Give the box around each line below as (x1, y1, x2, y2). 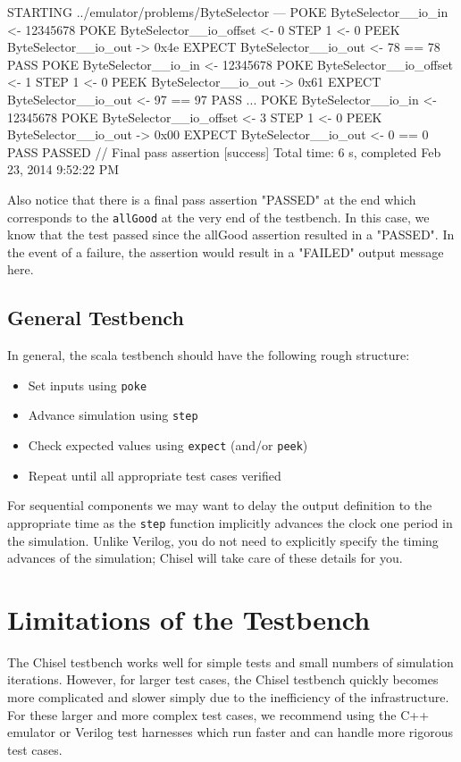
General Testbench (7, 304, 184, 331)
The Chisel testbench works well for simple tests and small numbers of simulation (7, 652, 454, 671)
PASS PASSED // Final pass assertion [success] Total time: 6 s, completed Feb (7, 142, 441, 161)
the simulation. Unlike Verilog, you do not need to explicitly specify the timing (7, 531, 439, 549)
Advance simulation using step (28, 406, 198, 424)
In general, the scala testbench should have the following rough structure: (7, 346, 410, 364)
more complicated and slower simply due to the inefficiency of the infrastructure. (7, 688, 449, 707)
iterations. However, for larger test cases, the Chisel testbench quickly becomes (7, 670, 439, 689)
